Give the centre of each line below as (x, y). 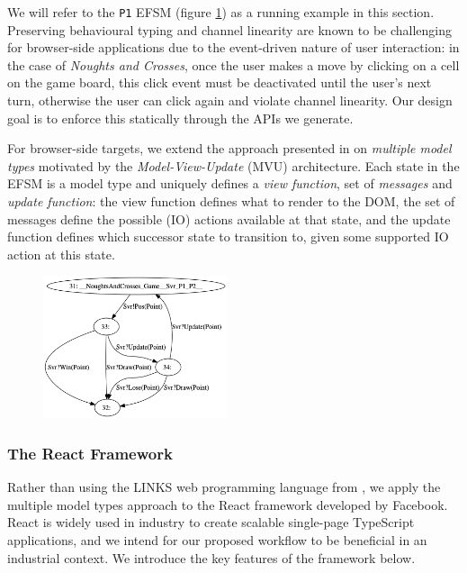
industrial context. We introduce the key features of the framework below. (211, 557)
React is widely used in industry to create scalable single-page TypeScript (211, 522)
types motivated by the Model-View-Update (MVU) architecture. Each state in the (233, 165)
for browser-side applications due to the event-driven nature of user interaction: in (233, 47)
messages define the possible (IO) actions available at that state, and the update (229, 218)
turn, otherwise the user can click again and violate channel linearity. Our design (230, 100)
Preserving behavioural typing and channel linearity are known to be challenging (230, 29)
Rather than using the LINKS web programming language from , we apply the (224, 487)
